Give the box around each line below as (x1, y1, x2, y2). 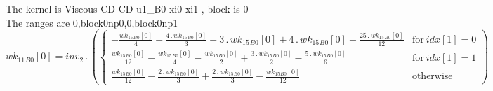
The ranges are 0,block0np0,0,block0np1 (6, 15, 178, 29)
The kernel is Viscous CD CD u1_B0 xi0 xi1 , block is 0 (6, 1, 249, 15)
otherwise (412, 71, 453, 82)
